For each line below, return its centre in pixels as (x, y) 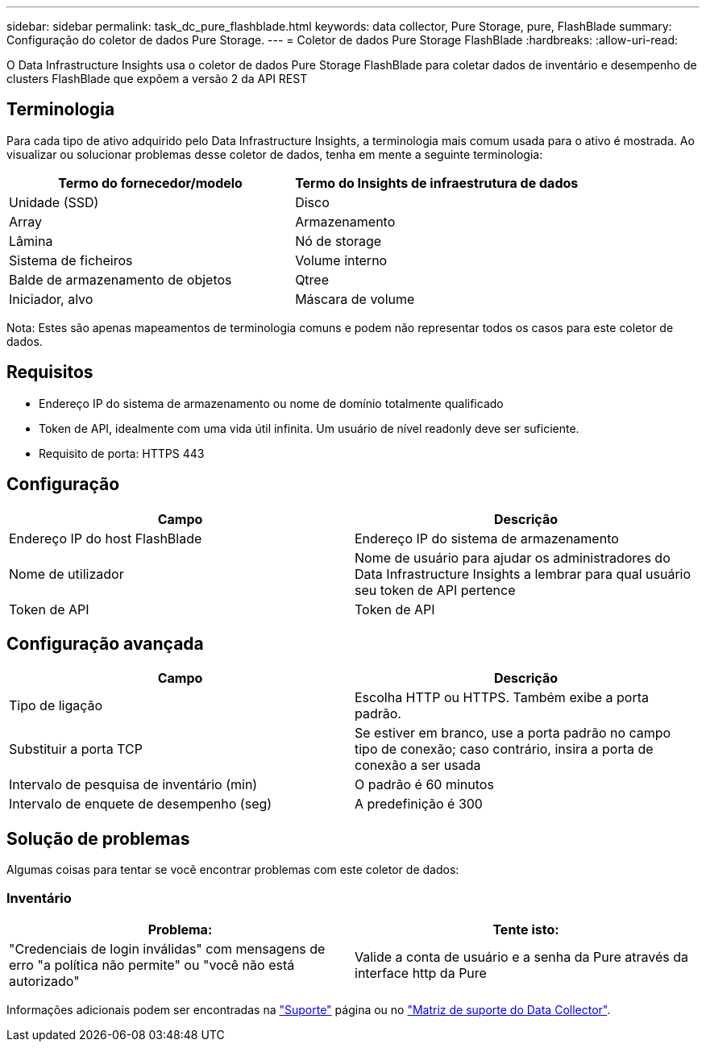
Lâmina (31, 241)
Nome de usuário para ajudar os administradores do (513, 557)
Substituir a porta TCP (76, 749)
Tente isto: (526, 929)
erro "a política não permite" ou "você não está (152, 965)
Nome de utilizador (66, 574)
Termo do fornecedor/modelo (150, 183)
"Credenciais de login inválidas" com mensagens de (167, 948)
